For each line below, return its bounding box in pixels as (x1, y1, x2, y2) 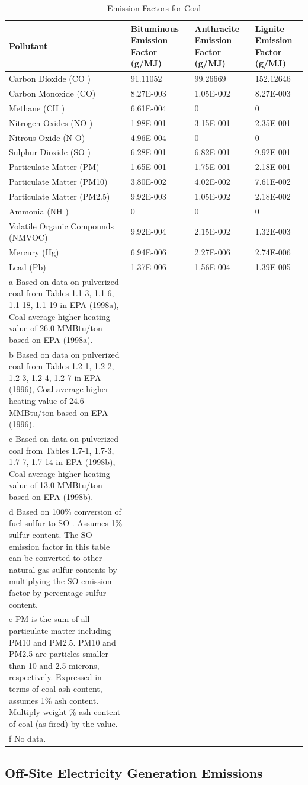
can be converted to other (9, 552, 102, 564)
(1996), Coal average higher (9, 383, 109, 395)
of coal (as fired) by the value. (9, 717, 118, 729)
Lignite (255, 22, 284, 34)
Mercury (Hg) (9, 246, 59, 258)
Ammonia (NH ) (9, 204, 69, 217)
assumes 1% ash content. (9, 694, 99, 706)
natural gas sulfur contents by (9, 563, 117, 575)
